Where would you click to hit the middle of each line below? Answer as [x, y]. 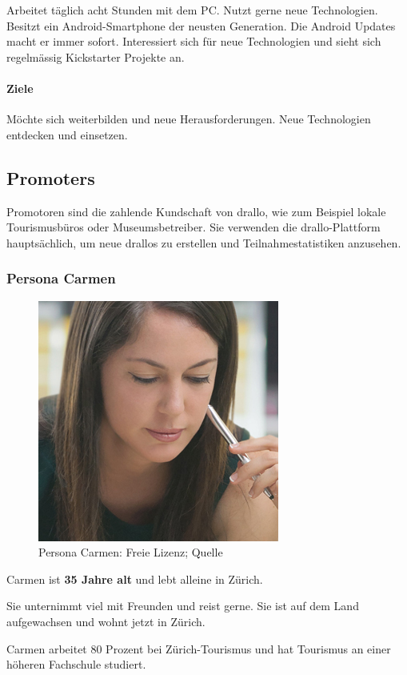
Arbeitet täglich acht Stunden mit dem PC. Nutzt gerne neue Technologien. [192, 10]
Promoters [51, 177]
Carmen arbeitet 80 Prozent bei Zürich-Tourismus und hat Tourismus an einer [199, 648]
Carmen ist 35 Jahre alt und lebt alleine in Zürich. [135, 579]
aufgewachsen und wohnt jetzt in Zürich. [106, 621]
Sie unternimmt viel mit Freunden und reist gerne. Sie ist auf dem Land [183, 606]
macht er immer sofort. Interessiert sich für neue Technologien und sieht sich [194, 41]
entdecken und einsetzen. [67, 134]
